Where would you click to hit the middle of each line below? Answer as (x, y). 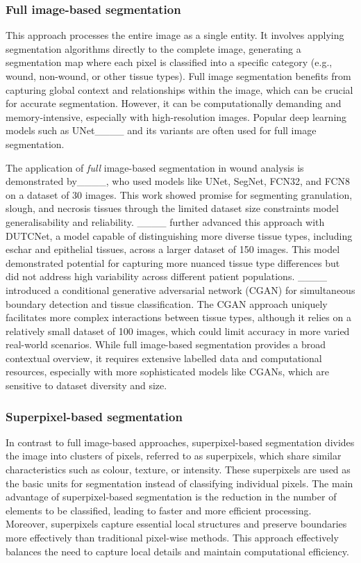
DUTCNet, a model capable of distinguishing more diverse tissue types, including (179, 235)
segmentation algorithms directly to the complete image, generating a (153, 48)
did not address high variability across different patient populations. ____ (166, 276)
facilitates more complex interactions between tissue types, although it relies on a (178, 317)
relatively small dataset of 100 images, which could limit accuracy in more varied (178, 331)
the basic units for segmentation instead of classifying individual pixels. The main (179, 483)
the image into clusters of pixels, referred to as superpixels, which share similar (174, 456)
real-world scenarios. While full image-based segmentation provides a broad (166, 344)
